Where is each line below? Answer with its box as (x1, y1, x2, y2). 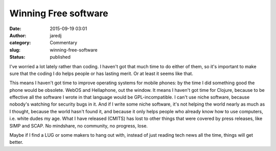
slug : (9, 46, 20, 53)
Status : (9, 54, 26, 60)
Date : (9, 26, 21, 32)
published (50, 54, 71, 60)
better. (9, 139, 24, 145)
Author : (9, 32, 27, 38)
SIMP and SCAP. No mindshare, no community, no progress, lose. (9, 122, 148, 129)
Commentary (50, 40, 78, 46)
